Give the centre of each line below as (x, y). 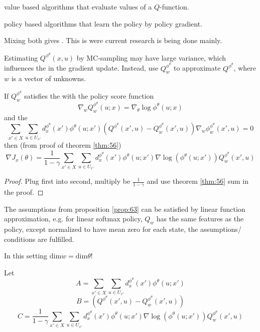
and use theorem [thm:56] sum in (198, 181)
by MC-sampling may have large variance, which (151, 57)
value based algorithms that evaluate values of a (78, 7)
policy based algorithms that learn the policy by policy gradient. (103, 23)
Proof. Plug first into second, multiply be (67, 181)
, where (245, 68)
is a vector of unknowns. (49, 78)
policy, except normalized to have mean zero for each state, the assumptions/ (123, 229)
